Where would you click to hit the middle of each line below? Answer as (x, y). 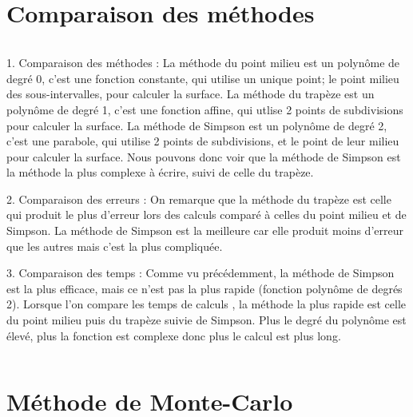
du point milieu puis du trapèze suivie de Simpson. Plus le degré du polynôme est (206, 320)
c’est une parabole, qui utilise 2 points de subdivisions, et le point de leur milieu (203, 141)
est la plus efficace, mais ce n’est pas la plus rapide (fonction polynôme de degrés (205, 288)
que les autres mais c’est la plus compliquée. (115, 246)
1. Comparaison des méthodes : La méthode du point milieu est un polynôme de (203, 63)
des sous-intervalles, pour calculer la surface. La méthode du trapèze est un (191, 94)
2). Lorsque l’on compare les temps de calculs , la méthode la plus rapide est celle (206, 304)
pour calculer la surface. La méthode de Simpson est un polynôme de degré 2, (197, 125)
